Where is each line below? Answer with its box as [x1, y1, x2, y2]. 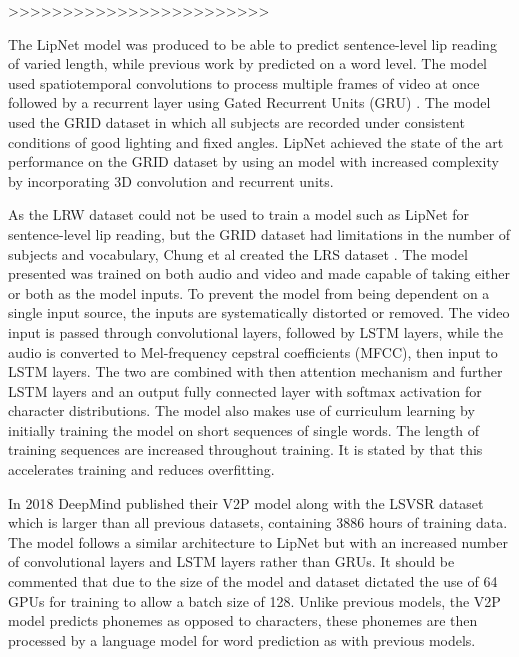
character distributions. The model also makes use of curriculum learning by [8, 400, 475, 421]
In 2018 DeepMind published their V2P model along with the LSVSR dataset [8, 492, 484, 513]
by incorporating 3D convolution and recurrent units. [8, 170, 334, 191]
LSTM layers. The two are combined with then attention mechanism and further [8, 361, 503, 382]
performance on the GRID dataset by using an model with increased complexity [8, 151, 499, 172]
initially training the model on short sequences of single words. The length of [8, 419, 480, 440]
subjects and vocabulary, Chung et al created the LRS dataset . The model [8, 243, 468, 264]
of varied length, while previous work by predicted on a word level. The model [8, 53, 487, 74]
